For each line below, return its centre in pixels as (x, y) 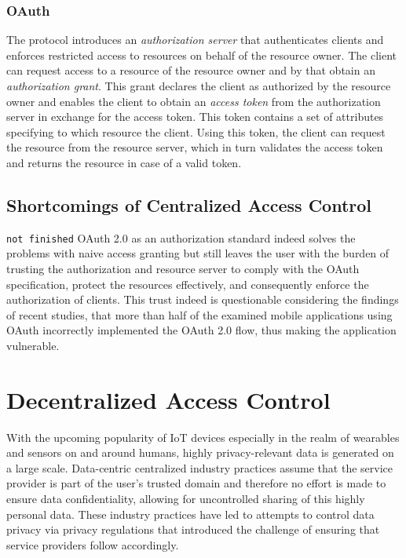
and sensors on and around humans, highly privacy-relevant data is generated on (200, 452)
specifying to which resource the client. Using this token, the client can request (196, 131)
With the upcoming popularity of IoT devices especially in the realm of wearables (203, 437)
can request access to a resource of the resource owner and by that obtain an (191, 70)
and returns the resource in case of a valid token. (124, 162)
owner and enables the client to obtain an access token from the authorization (194, 101)
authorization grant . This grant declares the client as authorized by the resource (199, 86)
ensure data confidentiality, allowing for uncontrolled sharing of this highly (186, 499)
